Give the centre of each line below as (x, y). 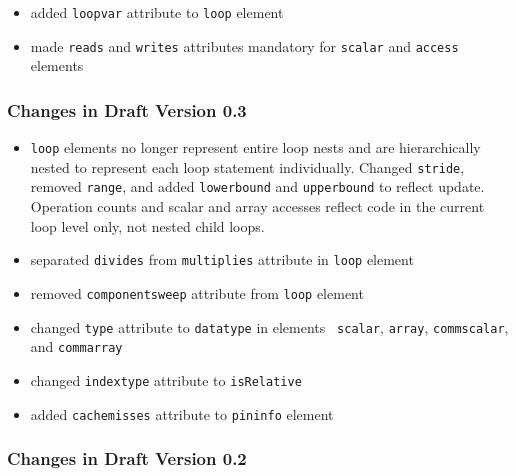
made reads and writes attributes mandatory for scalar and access (244, 45)
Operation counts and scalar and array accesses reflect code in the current (257, 206)
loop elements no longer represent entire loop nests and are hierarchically (255, 147)
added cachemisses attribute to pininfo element (182, 413)
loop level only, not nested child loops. (147, 225)
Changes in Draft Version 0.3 (127, 109)
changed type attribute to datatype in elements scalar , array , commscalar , (269, 326)
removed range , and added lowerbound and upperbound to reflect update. (257, 186)
